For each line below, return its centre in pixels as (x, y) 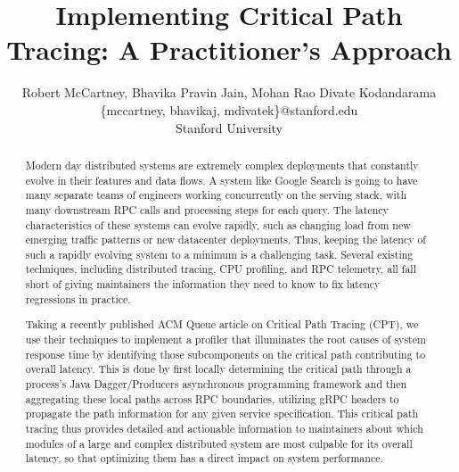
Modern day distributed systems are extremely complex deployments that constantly (222, 165)
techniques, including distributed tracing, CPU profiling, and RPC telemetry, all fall (221, 269)
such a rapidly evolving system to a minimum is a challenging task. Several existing (219, 254)
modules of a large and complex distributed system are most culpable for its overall (219, 443)
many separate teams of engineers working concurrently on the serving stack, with (216, 195)
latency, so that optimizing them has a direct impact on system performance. (204, 458)
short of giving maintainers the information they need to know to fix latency (203, 284)
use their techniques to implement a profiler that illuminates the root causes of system (225, 339)
